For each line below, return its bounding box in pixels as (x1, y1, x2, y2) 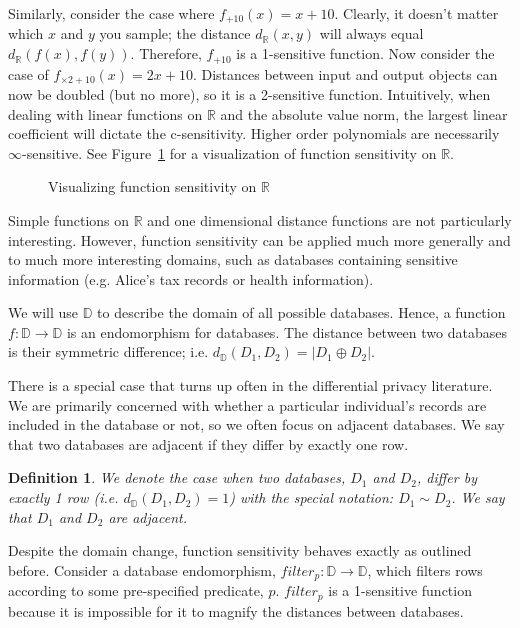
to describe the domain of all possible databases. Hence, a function (97, 302, 506, 323)
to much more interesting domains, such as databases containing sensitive (8, 249, 458, 270)
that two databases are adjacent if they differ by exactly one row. (8, 433, 409, 454)
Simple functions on (8, 209, 130, 230)
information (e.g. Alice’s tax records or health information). (8, 268, 374, 289)
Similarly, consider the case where (8, 3, 215, 23)
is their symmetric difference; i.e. (8, 341, 209, 362)
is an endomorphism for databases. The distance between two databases (66, 321, 507, 342)
